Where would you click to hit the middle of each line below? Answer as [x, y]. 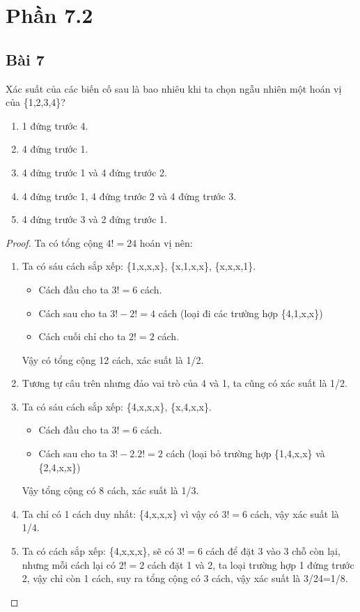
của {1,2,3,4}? [36, 102]
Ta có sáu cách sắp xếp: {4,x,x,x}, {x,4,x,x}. [117, 406]
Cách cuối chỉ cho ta [82, 336]
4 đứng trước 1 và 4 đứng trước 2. [94, 172]
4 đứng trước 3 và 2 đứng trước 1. [94, 219]
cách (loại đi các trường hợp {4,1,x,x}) [241, 313]
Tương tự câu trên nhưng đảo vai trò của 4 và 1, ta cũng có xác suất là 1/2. [185, 383]
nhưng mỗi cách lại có [69, 564]
